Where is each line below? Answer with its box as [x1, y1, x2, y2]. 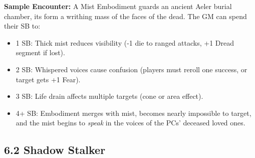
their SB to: [4, 21, 41, 31]
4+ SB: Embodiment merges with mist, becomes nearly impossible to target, [16, 107, 251, 118]
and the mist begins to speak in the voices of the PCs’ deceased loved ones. [16, 117, 245, 128]
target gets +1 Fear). [16, 74, 81, 84]
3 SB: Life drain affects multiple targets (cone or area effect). [16, 91, 203, 101]
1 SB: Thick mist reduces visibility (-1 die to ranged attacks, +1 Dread [16, 37, 234, 48]
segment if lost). [16, 47, 65, 58]
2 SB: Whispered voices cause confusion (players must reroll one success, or [16, 64, 247, 74]
